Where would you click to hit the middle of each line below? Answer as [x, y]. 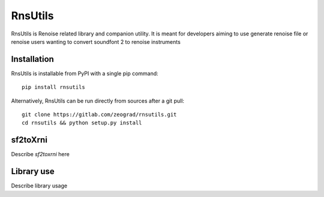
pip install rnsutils [53, 87]
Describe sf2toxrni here [40, 154]
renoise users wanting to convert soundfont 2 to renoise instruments [96, 41]
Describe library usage [39, 186]
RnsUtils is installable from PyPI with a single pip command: [85, 73]
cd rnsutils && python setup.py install [82, 123]
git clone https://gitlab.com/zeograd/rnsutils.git [99, 115]
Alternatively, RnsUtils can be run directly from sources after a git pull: [98, 101]
